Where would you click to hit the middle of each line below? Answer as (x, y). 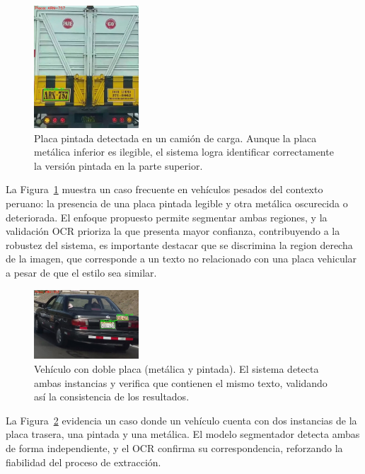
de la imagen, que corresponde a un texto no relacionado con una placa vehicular (181, 259)
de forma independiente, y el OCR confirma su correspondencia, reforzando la (174, 447)
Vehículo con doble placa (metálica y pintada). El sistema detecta (176, 369)
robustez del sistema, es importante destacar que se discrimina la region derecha (179, 244)
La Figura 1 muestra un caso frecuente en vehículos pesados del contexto (164, 189)
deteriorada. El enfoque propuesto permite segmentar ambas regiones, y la (167, 217)
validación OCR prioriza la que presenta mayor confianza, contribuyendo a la (173, 231)
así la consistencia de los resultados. (112, 397)
